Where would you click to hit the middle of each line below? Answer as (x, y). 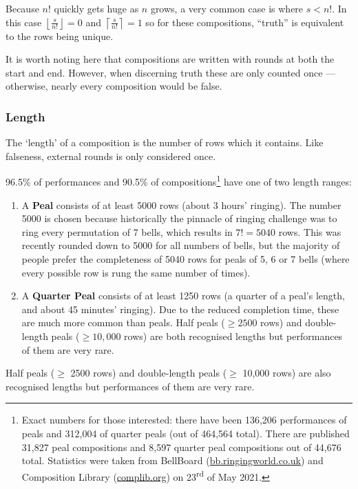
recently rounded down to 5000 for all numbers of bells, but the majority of (181, 245)
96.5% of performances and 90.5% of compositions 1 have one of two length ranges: (179, 181)
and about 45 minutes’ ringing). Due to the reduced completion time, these (180, 309)
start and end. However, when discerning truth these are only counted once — (171, 72)
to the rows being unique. (60, 36)
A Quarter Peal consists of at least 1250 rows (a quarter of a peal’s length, (183, 296)
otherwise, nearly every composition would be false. (114, 86)
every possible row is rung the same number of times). (136, 272)
